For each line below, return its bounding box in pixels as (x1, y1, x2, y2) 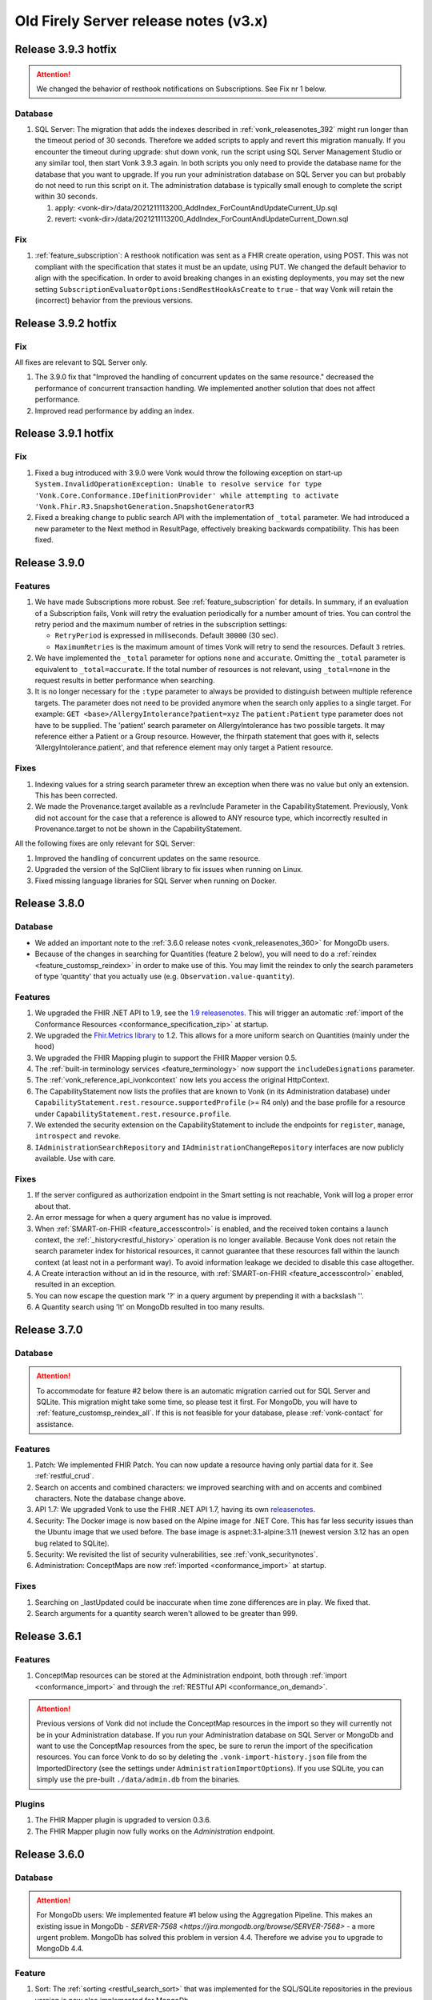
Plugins (14, 1798, 46, 1810)
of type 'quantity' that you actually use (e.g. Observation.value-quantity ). (34, 971, 295, 981)
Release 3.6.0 (14, 1847, 85, 1861)
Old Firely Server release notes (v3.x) (14, 12, 268, 30)
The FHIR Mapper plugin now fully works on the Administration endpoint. (34, 1826, 275, 1836)
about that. (34, 1201, 71, 1211)
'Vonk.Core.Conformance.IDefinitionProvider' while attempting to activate (34, 490, 339, 500)
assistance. (36, 1419, 74, 1429)
